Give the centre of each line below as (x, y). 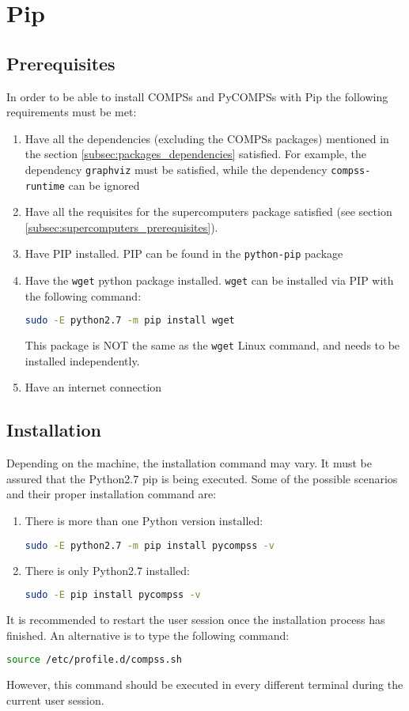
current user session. (55, 700)
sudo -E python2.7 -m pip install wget (130, 321)
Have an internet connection (93, 387)
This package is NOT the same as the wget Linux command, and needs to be (212, 345)
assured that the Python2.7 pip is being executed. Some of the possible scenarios (202, 478)
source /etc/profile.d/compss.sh (94, 660)
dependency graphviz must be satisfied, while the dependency (176, 169)
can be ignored (104, 185)
